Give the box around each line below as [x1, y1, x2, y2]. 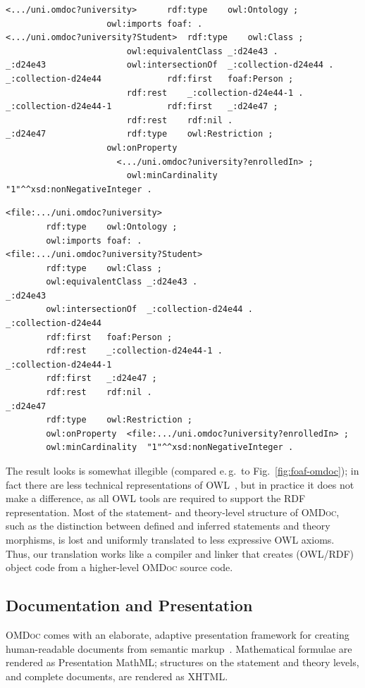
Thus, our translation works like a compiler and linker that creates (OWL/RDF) [6, 546, 354, 561]
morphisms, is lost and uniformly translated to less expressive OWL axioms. [6, 532, 335, 546]
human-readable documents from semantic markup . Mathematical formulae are [6, 641, 352, 656]
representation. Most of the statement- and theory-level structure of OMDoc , [6, 504, 340, 519]
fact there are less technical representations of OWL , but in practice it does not [6, 477, 354, 492]
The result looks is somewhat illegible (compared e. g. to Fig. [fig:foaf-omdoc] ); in [6, 463, 359, 477]
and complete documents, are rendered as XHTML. [6, 668, 228, 683]
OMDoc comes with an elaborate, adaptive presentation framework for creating [6, 627, 349, 642]
